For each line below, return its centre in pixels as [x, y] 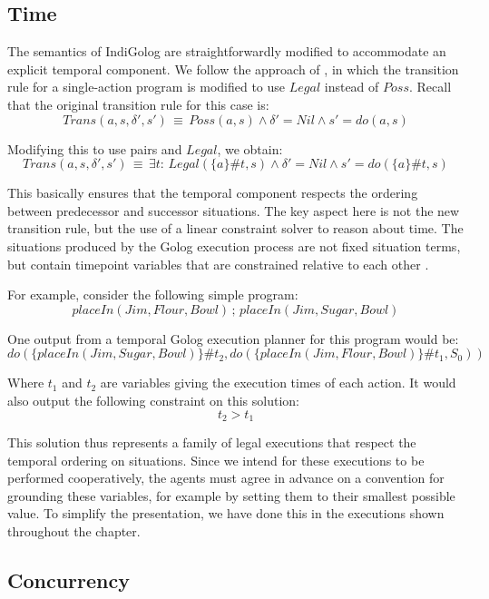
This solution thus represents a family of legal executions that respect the [212, 442]
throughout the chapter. [74, 530]
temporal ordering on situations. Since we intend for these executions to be [216, 460]
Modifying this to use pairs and [95, 148]
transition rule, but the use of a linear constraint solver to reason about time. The [235, 228]
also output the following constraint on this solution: [153, 400]
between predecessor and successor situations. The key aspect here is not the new [234, 210]
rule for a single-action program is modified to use [147, 87]
